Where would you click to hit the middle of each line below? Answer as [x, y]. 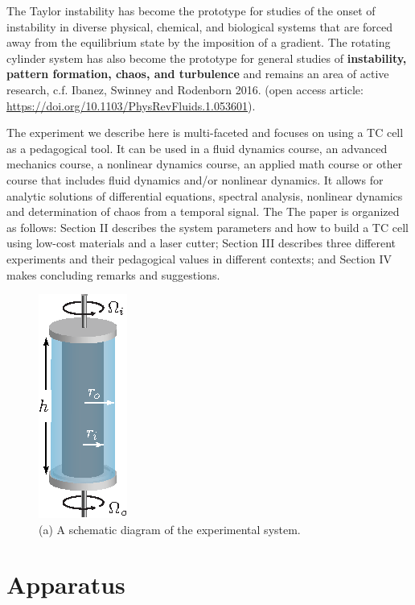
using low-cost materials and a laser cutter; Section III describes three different [201, 243]
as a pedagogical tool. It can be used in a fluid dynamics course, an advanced [197, 148]
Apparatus [66, 584]
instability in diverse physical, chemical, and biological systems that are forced [200, 26]
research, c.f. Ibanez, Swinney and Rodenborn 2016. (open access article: [185, 89]
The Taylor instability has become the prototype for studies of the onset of [191, 10]
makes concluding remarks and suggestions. [113, 274]
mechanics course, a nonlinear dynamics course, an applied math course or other [205, 164]
